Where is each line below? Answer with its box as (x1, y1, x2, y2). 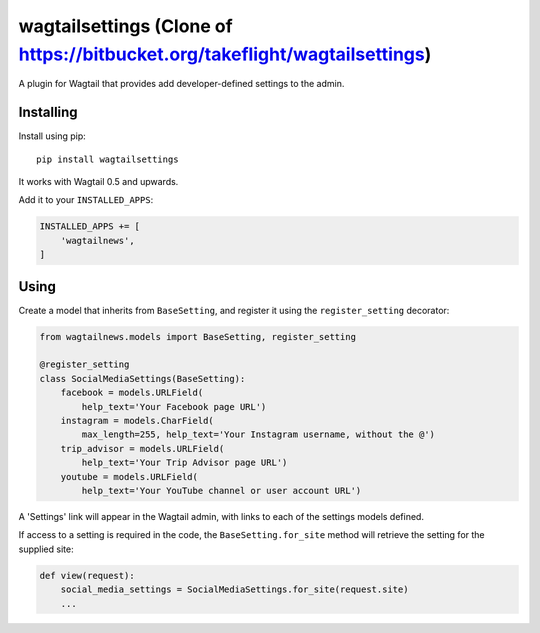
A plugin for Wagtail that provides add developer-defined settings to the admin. (18, 78, 345, 90)
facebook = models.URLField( (60, 387, 204, 399)
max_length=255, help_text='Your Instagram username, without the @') (81, 429, 435, 440)
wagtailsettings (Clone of (18, 15, 234, 37)
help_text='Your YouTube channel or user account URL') (81, 485, 362, 496)
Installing (18, 104, 79, 121)
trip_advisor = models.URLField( (60, 443, 225, 454)
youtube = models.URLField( (60, 471, 199, 482)
